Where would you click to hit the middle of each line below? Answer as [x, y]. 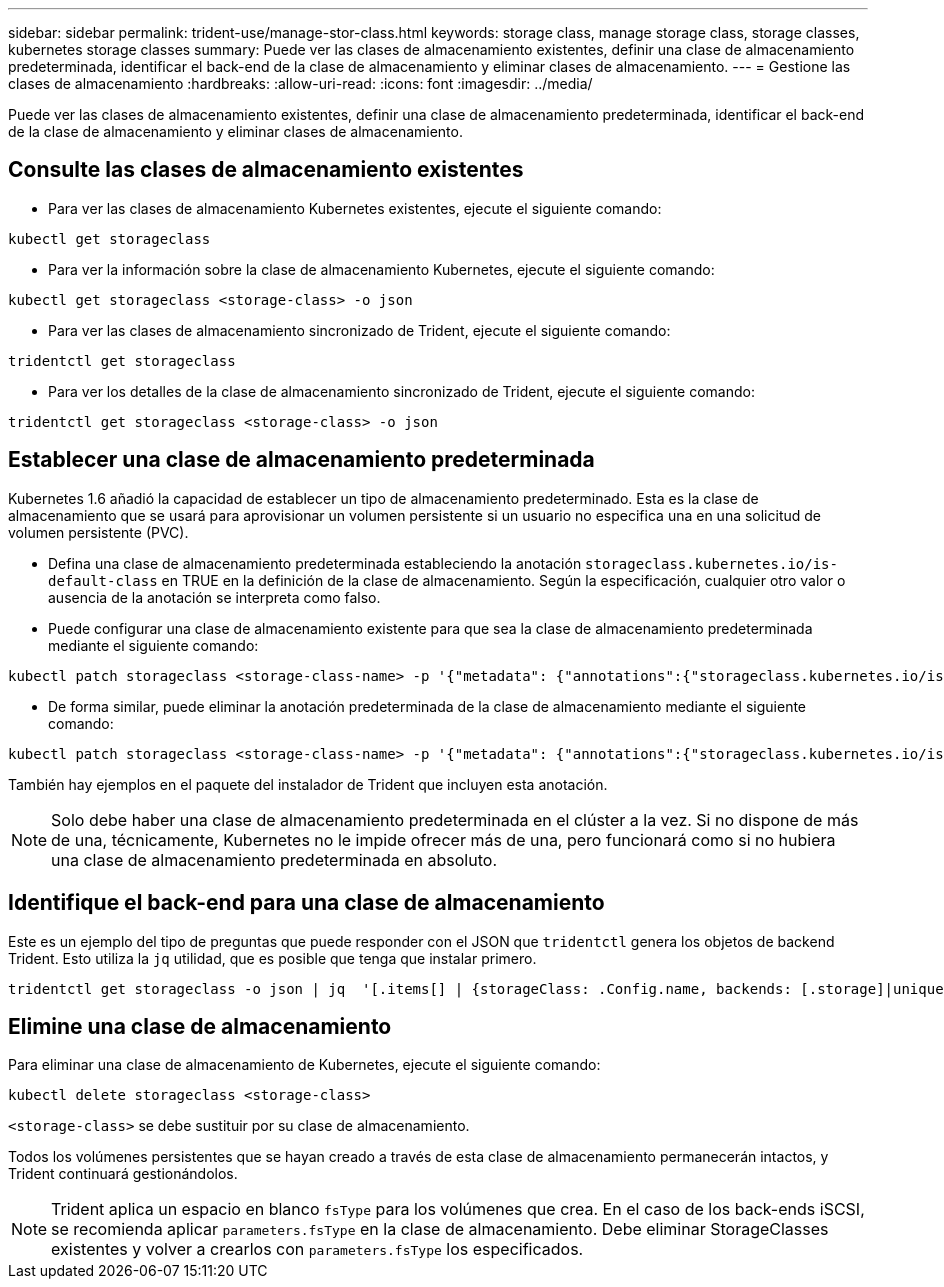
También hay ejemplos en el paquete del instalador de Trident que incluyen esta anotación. [308, 784]
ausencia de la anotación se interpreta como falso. [214, 597]
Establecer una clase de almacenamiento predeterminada [301, 460]
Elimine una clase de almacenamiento [200, 1026]
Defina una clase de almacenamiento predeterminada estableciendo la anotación [315, 563]
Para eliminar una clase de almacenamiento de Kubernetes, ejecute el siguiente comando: [304, 1065]
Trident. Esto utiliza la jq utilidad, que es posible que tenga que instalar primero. [272, 958]
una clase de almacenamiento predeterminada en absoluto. [274, 859]
